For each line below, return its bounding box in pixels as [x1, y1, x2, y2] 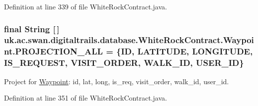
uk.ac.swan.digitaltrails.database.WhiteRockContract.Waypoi [4, 34, 254, 46]
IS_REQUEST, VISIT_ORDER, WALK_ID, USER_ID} [4, 56, 244, 69]
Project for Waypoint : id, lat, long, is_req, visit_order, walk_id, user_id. [4, 76, 229, 86]
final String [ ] [4, 22, 60, 35]
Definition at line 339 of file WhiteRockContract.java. [4, 1, 167, 11]
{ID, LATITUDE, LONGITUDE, [116, 45, 253, 57]
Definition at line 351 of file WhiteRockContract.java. [4, 93, 167, 103]
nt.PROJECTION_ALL [4, 45, 103, 57]
